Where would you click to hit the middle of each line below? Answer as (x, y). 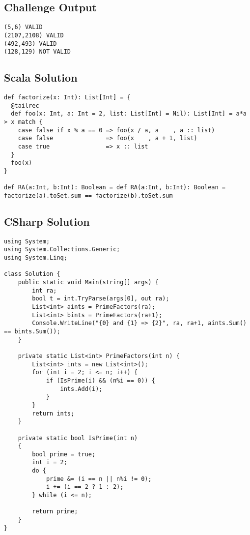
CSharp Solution (47, 221)
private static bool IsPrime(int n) (78, 438)
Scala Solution (41, 77)
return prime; (55, 512)
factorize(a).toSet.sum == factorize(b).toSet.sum (88, 195)
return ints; (53, 413)
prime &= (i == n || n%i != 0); (99, 479)
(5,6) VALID (23, 27)
